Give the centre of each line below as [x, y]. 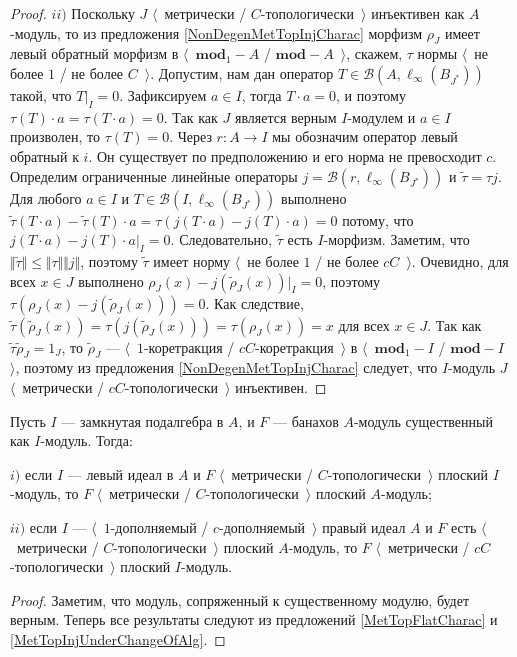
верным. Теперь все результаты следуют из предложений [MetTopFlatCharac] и [254, 619]
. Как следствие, [254, 302]
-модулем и [381, 116]
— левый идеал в [120, 473]
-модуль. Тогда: [86, 440]
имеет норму [192, 260]
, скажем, [374, 53]
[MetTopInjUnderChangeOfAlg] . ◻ [118, 638]
